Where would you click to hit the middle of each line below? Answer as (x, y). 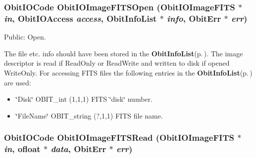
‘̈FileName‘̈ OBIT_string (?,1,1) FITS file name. (89, 115)
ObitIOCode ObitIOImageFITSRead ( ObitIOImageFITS (119, 138)
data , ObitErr (78, 149)
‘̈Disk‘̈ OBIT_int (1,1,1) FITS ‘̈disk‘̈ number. (84, 99)
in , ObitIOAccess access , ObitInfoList (80, 18)
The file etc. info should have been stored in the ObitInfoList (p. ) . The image (124, 53)
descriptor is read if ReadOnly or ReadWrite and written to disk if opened (117, 63)
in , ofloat (22, 149)
